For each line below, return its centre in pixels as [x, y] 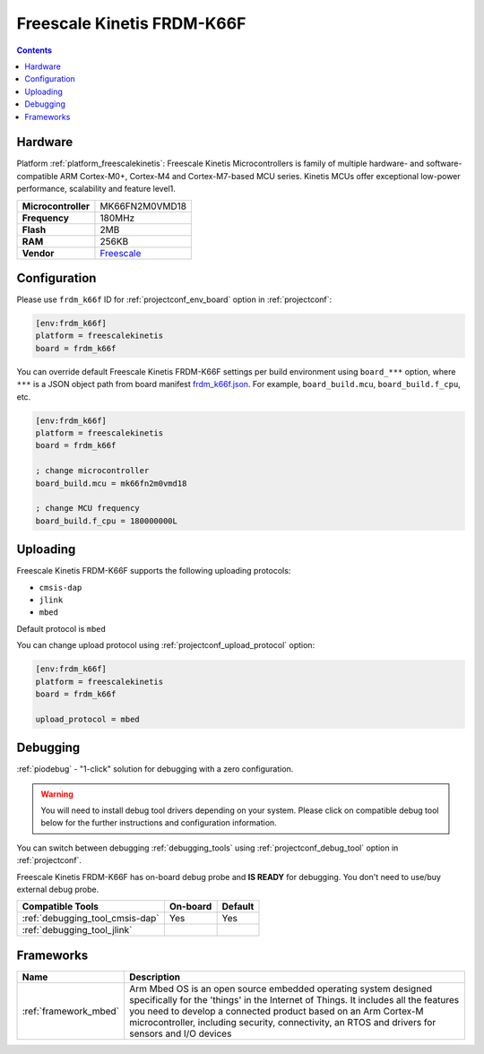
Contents [35, 50]
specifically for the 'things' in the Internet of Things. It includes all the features [294, 999]
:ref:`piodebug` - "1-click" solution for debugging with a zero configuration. [155, 769]
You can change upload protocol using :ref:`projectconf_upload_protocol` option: [166, 645]
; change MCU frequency [88, 508]
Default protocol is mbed [61, 628]
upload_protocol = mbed [88, 719]
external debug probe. [58, 889]
